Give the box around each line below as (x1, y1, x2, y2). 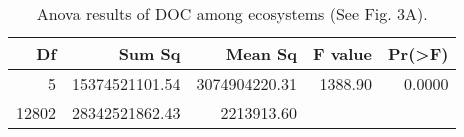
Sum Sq (118, 42, 181, 65)
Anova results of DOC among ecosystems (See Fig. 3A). (36, 2, 428, 25)
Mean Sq (225, 42, 297, 65)
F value (312, 42, 373, 65)
